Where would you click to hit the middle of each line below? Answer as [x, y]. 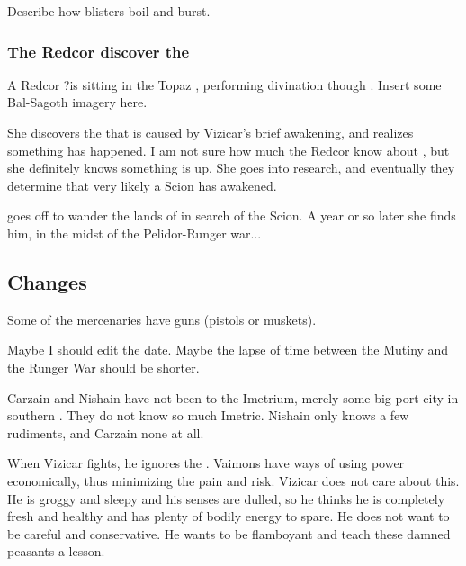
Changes [47, 281]
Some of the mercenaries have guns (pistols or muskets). [162, 319]
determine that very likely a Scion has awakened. [142, 185]
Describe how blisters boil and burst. [109, 11]
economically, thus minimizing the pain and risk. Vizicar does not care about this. [233, 480]
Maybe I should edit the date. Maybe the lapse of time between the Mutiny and [228, 350]
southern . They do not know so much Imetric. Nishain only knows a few [208, 415]
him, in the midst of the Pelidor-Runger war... [134, 233]
